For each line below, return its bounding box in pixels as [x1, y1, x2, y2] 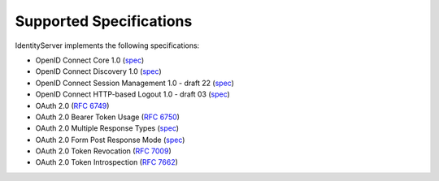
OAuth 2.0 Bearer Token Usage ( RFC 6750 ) [35, 112, 180, 122]
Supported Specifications [15, 12, 193, 30]
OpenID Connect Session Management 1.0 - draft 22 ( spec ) [35, 78, 235, 88]
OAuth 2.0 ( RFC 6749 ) [35, 101, 110, 110]
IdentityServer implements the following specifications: [15, 41, 200, 50]
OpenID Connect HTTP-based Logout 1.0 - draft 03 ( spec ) [35, 89, 231, 99]
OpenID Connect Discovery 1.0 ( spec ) [35, 67, 162, 76]
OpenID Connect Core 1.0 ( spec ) [35, 55, 145, 65]
